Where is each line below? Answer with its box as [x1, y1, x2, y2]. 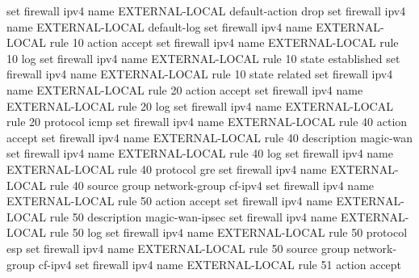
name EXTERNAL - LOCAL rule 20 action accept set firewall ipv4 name [6, 81, 363, 98]
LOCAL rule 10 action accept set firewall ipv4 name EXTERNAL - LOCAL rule [6, 34, 399, 51]
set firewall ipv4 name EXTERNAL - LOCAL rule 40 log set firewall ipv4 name [6, 145, 393, 162]
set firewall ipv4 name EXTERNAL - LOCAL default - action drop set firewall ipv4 [6, 2, 406, 19]
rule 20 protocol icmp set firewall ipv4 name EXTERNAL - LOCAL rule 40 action [6, 113, 408, 130]
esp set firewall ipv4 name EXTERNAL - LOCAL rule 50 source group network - [6, 239, 397, 256]
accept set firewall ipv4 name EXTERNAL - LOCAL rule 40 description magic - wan [6, 128, 413, 145]
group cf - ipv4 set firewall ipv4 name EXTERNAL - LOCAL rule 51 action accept [6, 255, 402, 272]
